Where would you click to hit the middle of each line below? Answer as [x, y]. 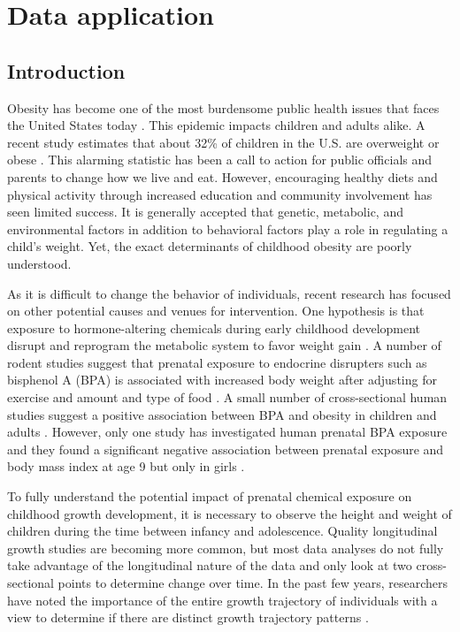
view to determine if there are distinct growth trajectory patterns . [188, 617]
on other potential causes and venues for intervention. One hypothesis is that [216, 311]
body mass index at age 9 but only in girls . [126, 466]
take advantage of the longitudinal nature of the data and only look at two [210, 565]
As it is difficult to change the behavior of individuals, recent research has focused [229, 293]
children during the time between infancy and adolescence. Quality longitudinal [222, 531]
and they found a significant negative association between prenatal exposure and [226, 449]
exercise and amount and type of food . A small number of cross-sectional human [227, 397]
